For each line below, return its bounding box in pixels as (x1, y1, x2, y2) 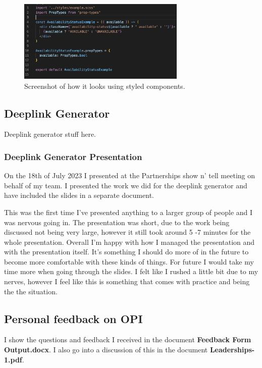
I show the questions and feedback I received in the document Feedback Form (4, 334, 251, 345)
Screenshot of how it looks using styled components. (24, 80, 185, 91)
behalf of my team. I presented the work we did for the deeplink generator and (4, 180, 247, 190)
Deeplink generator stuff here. (4, 129, 96, 139)
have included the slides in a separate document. (4, 190, 154, 200)
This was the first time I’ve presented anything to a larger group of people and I (4, 206, 253, 217)
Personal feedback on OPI (4, 310, 143, 326)
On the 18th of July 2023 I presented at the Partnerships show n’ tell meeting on (4, 170, 255, 181)
